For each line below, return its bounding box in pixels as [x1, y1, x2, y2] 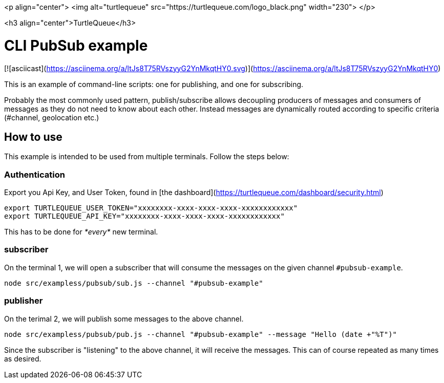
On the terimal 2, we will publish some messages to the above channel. [4, 314, 244, 323]
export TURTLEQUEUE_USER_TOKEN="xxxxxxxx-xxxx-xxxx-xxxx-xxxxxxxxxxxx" [4, 204, 298, 212]
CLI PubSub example [4, 36, 148, 54]
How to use [4, 130, 62, 143]
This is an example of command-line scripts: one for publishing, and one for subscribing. [4, 79, 304, 89]
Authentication [4, 169, 65, 180]
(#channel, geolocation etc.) [4, 113, 99, 122]
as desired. [4, 354, 41, 363]
